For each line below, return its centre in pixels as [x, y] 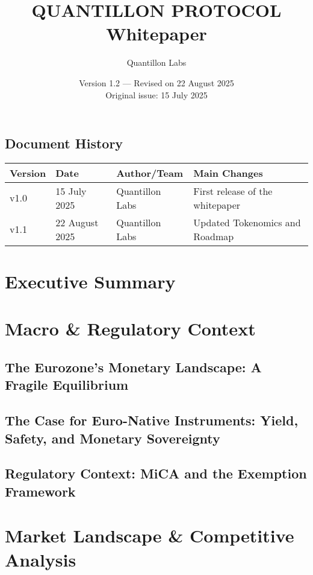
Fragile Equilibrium [67, 385]
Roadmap [214, 236]
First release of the [233, 191]
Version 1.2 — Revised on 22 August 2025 [156, 82]
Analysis [41, 559]
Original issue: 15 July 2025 [156, 94]
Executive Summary [90, 281]
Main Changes [228, 173]
